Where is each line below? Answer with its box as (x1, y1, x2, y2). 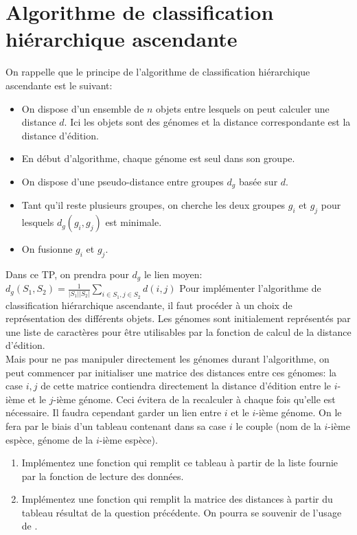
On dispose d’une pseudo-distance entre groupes (21, 174, 224, 188)
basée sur (238, 174, 278, 188)
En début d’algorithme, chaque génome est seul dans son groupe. (21, 151, 295, 166)
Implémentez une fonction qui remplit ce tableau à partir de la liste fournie (21, 455, 338, 470)
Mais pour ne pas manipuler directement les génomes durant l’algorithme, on (5, 351, 330, 365)
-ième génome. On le (255, 405, 342, 420)
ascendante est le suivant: (5, 78, 113, 92)
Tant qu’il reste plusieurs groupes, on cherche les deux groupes (21, 198, 286, 212)
